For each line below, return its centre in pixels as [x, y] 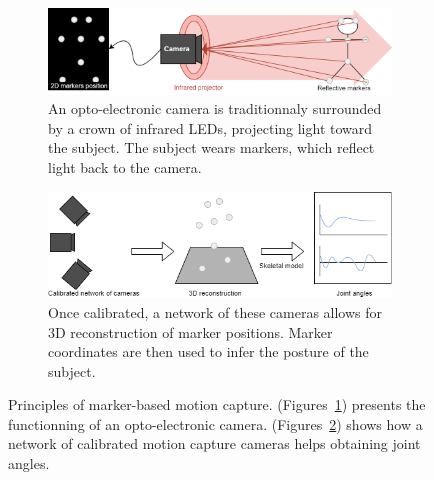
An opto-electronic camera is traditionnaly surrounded [215, 108]
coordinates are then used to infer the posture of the [208, 351]
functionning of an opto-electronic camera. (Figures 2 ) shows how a [215, 423]
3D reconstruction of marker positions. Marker [190, 331]
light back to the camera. [125, 167]
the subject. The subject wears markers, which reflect [211, 147]
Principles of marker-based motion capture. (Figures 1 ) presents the [217, 404]
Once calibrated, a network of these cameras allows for [215, 311]
